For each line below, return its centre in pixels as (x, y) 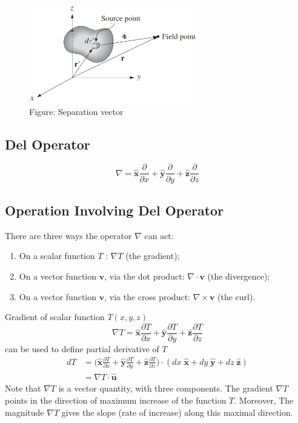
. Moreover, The (264, 400)
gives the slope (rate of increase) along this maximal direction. (177, 412)
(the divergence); (239, 276)
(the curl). (237, 296)
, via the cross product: (147, 296)
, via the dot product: (144, 276)
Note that (23, 388)
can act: (159, 235)
